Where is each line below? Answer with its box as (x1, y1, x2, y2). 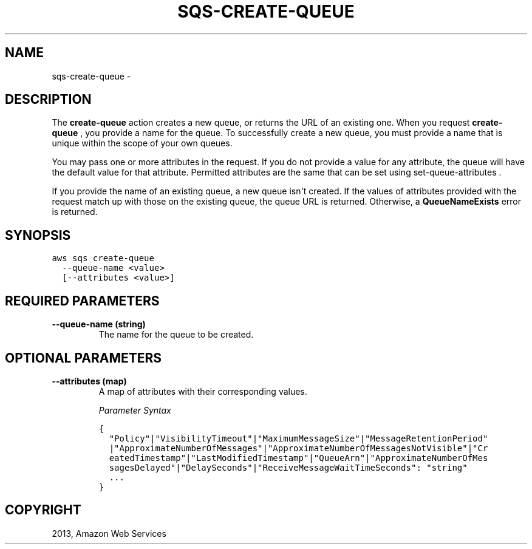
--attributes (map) (52, 375, 127, 386)
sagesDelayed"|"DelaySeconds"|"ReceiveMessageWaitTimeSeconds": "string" (109, 462, 468, 472)
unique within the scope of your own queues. (52, 138, 233, 149)
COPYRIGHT (5, 502, 81, 518)
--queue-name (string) (52, 319, 146, 330)
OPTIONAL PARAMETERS (5, 350, 162, 366)
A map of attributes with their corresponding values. (98, 386, 307, 397)
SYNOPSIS (5, 227, 71, 243)
